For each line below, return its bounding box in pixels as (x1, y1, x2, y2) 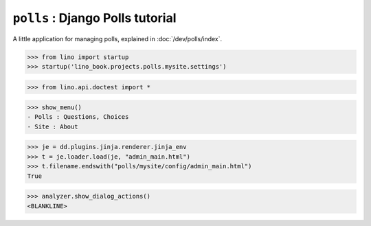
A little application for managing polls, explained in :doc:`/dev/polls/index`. (12, 34, 223, 43)
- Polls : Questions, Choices (27, 113, 129, 121)
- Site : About (27, 122, 78, 131)
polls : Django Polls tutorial (12, 10, 177, 25)
